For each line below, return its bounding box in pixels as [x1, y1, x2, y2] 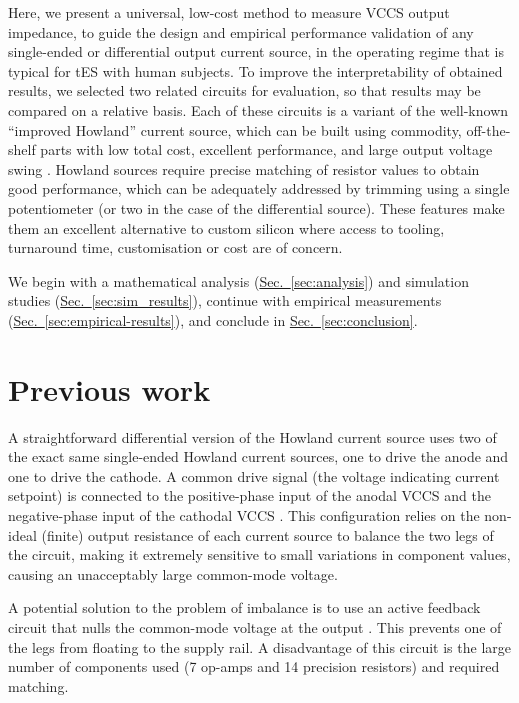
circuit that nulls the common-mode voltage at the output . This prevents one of [8, 616, 502, 637]
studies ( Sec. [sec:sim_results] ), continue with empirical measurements [8, 290, 442, 311]
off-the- [466, 119, 511, 140]
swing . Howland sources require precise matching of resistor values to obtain [8, 158, 480, 179]
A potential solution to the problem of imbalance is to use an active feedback [8, 597, 481, 618]
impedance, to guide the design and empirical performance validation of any [8, 21, 474, 42]
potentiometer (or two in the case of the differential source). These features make [8, 197, 505, 218]
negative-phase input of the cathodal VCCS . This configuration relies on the [8, 505, 480, 525]
